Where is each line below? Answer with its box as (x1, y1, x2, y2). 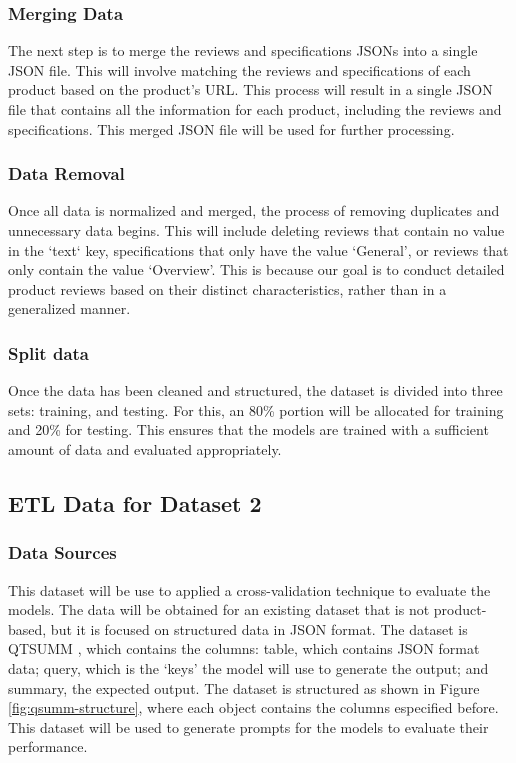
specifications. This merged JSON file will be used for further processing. (8, 118, 455, 139)
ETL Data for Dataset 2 (8, 487, 262, 518)
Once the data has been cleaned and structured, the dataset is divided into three (8, 380, 503, 401)
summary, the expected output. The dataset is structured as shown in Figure (8, 677, 480, 698)
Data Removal (8, 161, 125, 186)
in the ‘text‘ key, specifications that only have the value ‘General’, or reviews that (8, 239, 509, 260)
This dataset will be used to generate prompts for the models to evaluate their (8, 716, 489, 737)
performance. (8, 736, 88, 757)
